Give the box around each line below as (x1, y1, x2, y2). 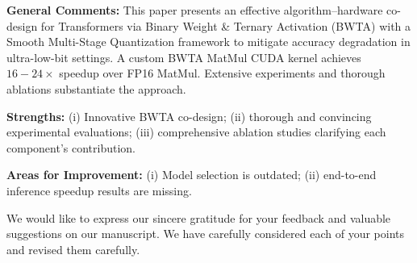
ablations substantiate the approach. (6, 80, 186, 97)
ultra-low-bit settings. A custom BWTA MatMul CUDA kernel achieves (6, 48, 361, 65)
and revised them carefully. (6, 240, 140, 257)
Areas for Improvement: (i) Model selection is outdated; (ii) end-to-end (6, 166, 377, 183)
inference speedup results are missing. (6, 182, 192, 198)
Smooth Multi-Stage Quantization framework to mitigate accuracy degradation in (6, 33, 411, 50)
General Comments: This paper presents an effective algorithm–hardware (6, 2, 383, 18)
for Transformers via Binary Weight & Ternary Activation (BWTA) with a (40, 17, 411, 34)
